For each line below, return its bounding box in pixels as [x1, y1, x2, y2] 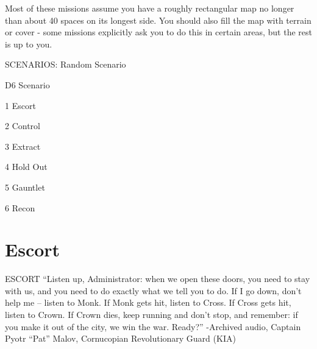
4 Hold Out [5, 160, 48, 173]
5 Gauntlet [5, 180, 45, 193]
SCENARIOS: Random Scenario [5, 58, 126, 71]
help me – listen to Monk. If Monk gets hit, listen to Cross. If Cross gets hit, [5, 296, 291, 309]
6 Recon [5, 201, 35, 214]
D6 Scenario [5, 78, 50, 91]
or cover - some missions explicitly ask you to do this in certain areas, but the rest [5, 26, 312, 38]
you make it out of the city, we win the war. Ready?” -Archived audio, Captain [5, 320, 301, 333]
